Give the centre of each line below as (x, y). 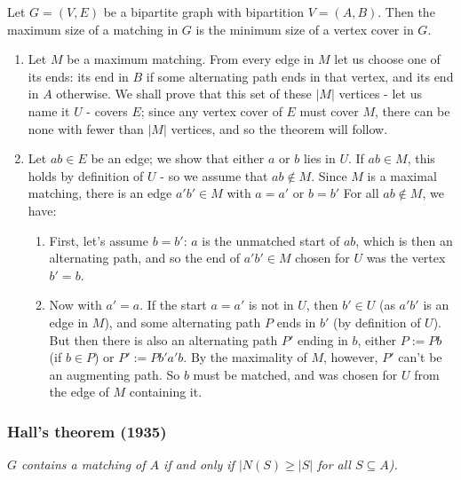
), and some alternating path (183, 322)
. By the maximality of (245, 357)
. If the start (173, 305)
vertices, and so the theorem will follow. (279, 128)
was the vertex (406, 258)
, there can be (413, 110)
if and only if (199, 464)
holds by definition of (86, 175)
